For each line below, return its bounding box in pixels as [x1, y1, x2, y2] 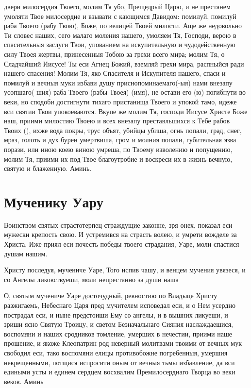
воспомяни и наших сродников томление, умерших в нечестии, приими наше [4, 328, 232, 338]
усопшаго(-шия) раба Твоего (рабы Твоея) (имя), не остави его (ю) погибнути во [4, 87, 246, 97]
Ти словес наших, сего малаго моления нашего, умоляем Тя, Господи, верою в [4, 30, 236, 40]
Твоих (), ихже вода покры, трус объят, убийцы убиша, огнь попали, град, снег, [4, 125, 242, 135]
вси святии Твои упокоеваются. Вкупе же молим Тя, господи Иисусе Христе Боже [4, 106, 248, 116]
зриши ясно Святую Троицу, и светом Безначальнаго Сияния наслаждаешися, [4, 319, 234, 329]
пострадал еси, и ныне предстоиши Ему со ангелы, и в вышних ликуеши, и [4, 309, 228, 320]
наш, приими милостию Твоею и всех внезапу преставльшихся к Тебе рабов [4, 116, 230, 126]
